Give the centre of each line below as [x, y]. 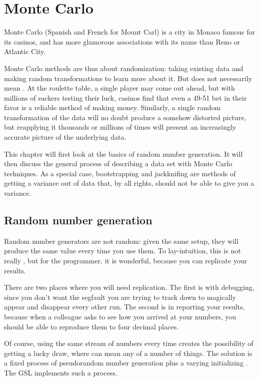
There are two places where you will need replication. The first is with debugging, [129, 287]
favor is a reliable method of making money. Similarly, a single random [112, 107]
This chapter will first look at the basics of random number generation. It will [123, 153]
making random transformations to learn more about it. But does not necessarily [128, 78]
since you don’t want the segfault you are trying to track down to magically [120, 297]
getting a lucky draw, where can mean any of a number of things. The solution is [128, 353]
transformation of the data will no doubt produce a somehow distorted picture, [125, 117]
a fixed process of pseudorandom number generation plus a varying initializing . [126, 363]
